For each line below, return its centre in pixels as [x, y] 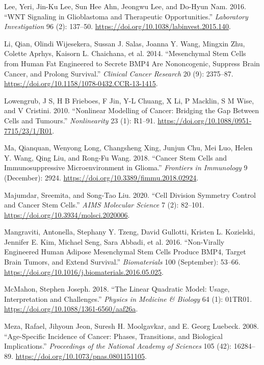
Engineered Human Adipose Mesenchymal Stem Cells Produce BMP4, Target [125, 252]
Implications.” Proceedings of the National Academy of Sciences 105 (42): [118, 346]
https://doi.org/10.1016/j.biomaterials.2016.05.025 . [84, 271]
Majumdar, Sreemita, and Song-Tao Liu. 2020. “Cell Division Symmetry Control [130, 194]
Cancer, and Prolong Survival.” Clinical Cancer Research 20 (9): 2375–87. [119, 73]
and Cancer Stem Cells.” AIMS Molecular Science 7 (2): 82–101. [104, 205]
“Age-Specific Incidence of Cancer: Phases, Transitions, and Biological [113, 336]
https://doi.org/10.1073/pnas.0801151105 [80, 356]
